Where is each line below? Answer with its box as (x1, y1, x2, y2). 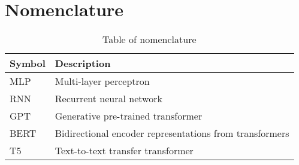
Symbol (10, 56, 46, 71)
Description (55, 56, 111, 71)
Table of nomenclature (102, 32, 197, 47)
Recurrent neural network (55, 91, 162, 106)
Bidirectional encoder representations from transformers (55, 126, 289, 140)
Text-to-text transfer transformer (55, 143, 194, 158)
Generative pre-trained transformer (55, 109, 203, 123)
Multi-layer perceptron (55, 74, 150, 88)
